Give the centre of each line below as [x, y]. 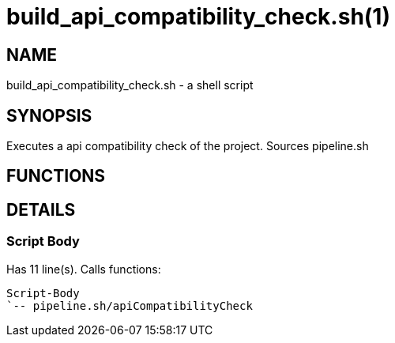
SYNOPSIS [49, 115]
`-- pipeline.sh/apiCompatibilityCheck [130, 305]
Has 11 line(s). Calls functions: [84, 269]
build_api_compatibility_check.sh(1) [198, 17]
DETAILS [41, 209]
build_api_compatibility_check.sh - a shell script [130, 85]
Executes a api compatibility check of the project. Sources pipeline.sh [188, 146]
